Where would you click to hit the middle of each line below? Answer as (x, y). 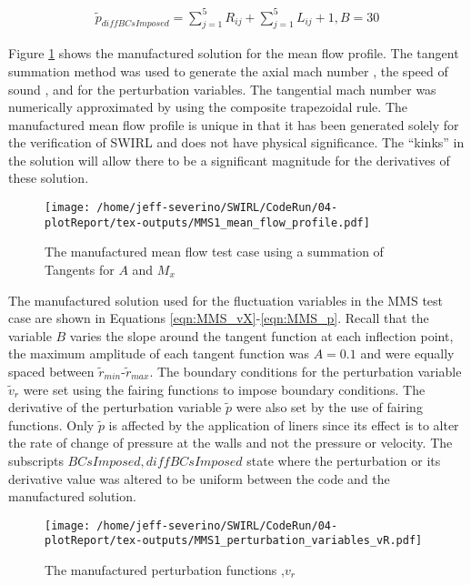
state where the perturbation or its (344, 460)
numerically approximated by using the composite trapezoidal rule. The (208, 107)
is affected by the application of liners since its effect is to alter (284, 424)
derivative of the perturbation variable (115, 407)
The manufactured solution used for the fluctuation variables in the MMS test (226, 300)
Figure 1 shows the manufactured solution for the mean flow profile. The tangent (234, 53)
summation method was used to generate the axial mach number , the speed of (228, 71)
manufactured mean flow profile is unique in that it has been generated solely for (234, 124)
